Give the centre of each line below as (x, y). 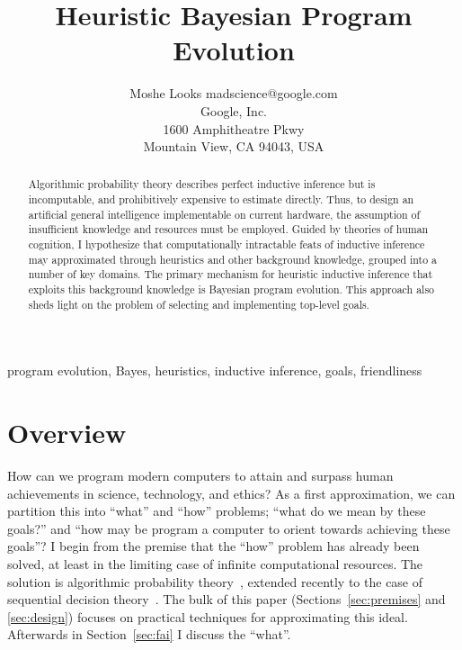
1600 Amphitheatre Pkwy (234, 128)
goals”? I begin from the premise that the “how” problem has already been (213, 546)
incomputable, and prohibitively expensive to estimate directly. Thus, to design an (221, 199)
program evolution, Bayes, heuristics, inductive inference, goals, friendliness (215, 370)
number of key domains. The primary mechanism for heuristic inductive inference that (231, 274)
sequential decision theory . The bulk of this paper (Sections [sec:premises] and (227, 599)
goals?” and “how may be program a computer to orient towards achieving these (229, 528)
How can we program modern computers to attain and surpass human (200, 476)
